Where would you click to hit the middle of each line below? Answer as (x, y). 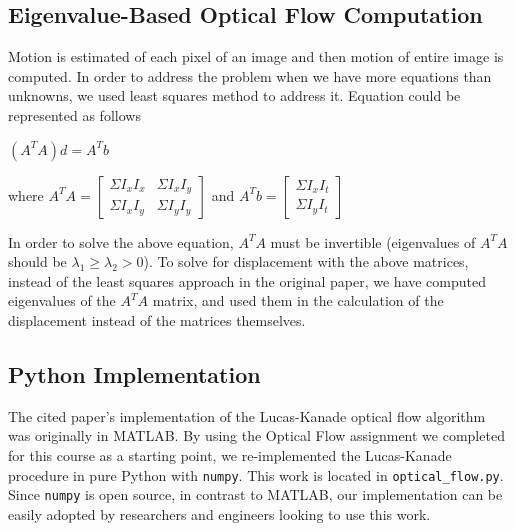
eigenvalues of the (62, 300)
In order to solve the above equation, (121, 241)
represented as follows (74, 114)
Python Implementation (134, 373)
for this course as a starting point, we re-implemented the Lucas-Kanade (230, 454)
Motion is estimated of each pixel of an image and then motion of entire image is (256, 56)
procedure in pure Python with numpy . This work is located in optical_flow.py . (256, 474)
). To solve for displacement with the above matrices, (306, 261)
